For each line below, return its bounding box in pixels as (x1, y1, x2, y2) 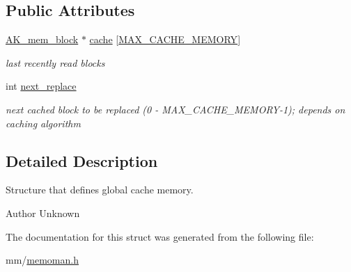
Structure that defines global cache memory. (6, 182, 194, 197)
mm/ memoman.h (6, 253, 79, 267)
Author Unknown (6, 205, 80, 220)
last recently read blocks (6, 55, 105, 70)
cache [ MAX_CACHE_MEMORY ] (89, 32, 241, 47)
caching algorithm (6, 115, 81, 130)
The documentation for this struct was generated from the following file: (6, 229, 314, 243)
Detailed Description (6, 150, 158, 171)
